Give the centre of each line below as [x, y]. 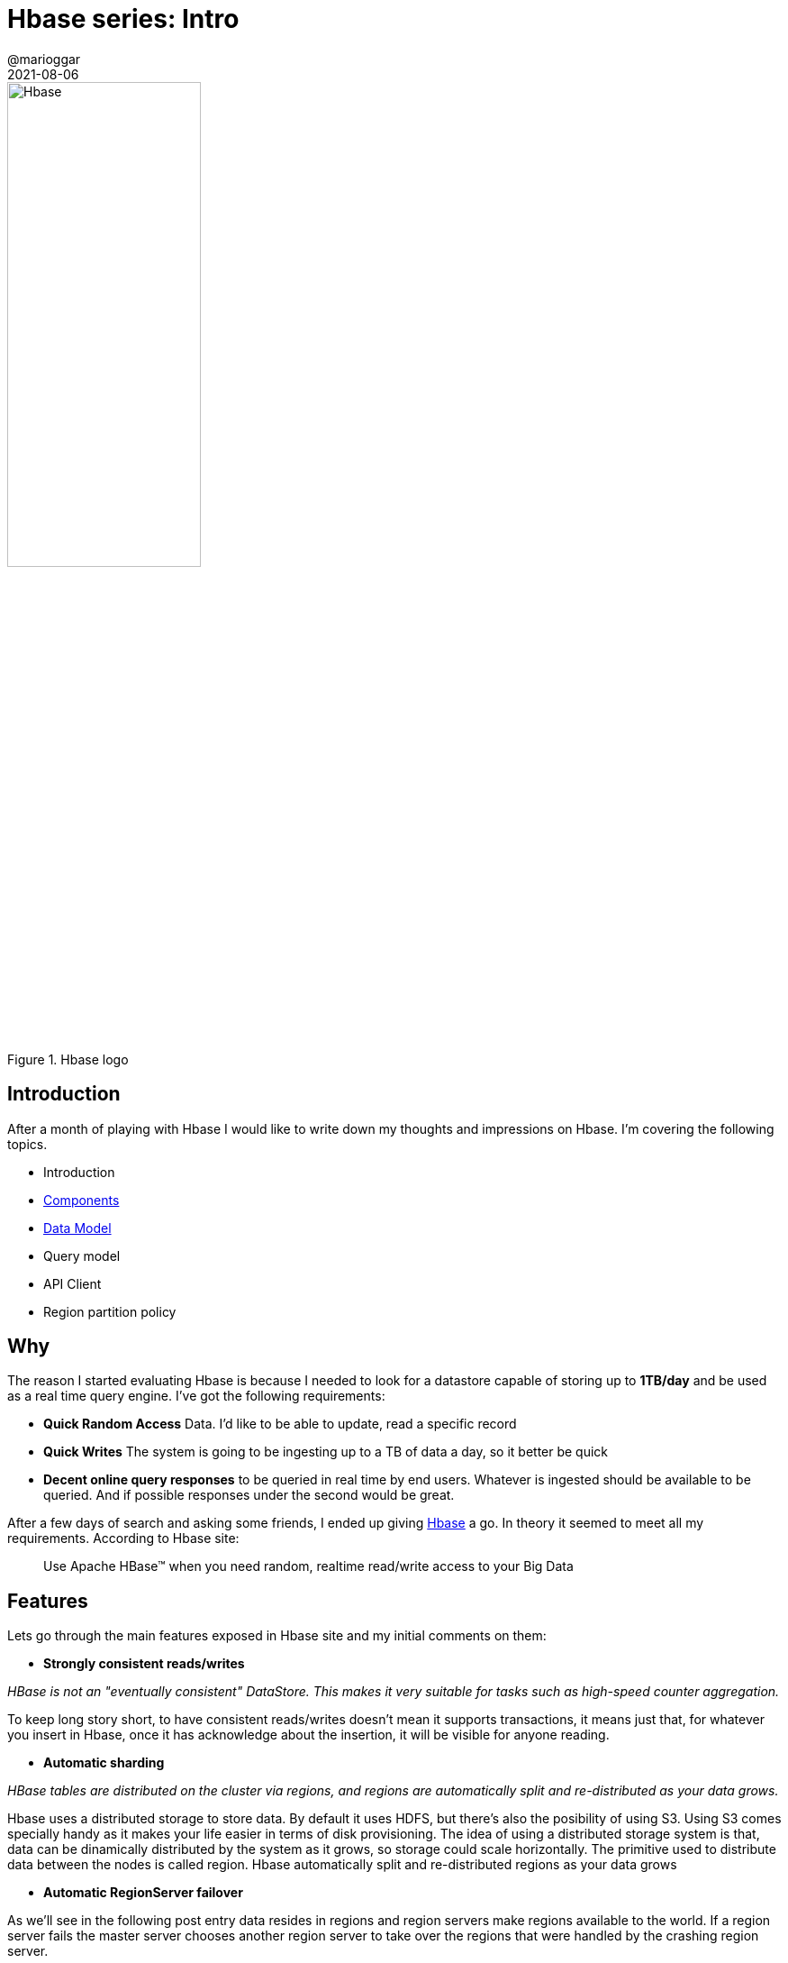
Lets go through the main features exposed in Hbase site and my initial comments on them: [277, 1636]
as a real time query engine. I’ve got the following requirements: [196, 1396]
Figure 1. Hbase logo [68, 1059]
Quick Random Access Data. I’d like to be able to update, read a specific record [280, 1424]
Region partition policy [110, 1311]
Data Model [77, 1228]
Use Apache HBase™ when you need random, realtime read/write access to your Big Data [308, 1566]
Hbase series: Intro [123, 19]
